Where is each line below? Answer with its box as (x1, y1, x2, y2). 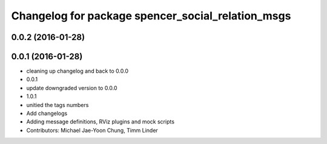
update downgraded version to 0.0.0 (26, 84, 117, 91)
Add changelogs (26, 110, 68, 117)
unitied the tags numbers (26, 101, 89, 108)
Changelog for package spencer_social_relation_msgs (11, 9, 291, 22)
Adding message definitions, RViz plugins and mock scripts (26, 118, 175, 125)
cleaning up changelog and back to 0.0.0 (26, 67, 129, 75)
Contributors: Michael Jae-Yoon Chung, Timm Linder (26, 126, 159, 134)
